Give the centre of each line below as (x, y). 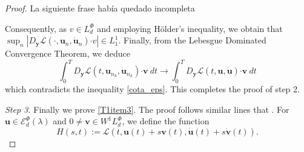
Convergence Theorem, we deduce (68, 53)
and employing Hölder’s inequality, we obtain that (190, 28)
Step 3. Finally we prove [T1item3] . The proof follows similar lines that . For (147, 109)
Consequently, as (36, 28)
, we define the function (166, 121)
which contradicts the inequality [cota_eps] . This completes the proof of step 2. (152, 89)
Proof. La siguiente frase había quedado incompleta (100, 8)
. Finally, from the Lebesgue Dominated (192, 40)
